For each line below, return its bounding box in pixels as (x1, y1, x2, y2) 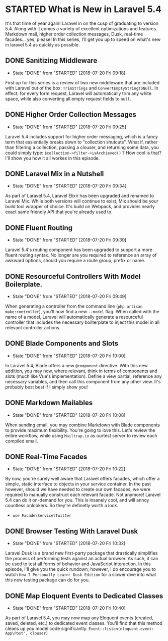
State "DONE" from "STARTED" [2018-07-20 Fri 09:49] (12, 293, 127, 299)
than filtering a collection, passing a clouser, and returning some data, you (5, 144, 159, 150)
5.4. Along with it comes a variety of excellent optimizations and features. (5, 25, 157, 31)
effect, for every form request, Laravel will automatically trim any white (5, 90, 152, 96)
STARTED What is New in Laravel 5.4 (5, 4, 162, 15)
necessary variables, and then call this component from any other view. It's (5, 378, 161, 384)
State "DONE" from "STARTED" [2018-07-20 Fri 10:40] (12, 605, 126, 611)
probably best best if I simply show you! (5, 384, 88, 390)
